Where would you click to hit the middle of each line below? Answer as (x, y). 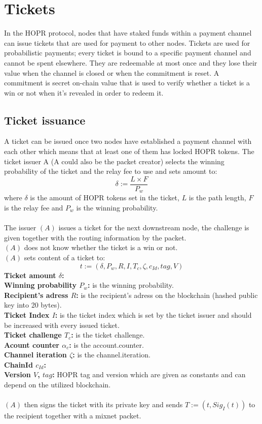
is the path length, (217, 198)
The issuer (20, 228)
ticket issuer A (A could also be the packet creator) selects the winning (114, 161)
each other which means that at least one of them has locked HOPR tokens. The (129, 151)
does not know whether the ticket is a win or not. (101, 247)
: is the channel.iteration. (111, 355)
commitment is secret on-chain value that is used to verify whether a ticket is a (127, 83)
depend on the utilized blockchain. (58, 385)
